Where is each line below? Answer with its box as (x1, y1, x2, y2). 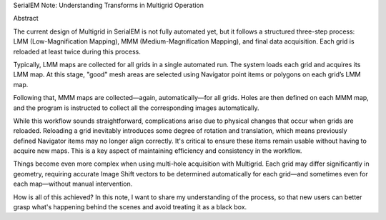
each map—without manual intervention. (13, 179, 133, 189)
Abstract (13, 14, 39, 23)
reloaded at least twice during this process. (13, 47, 141, 56)
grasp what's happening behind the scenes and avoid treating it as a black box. (13, 203, 247, 211)
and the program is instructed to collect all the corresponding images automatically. (13, 104, 259, 112)
